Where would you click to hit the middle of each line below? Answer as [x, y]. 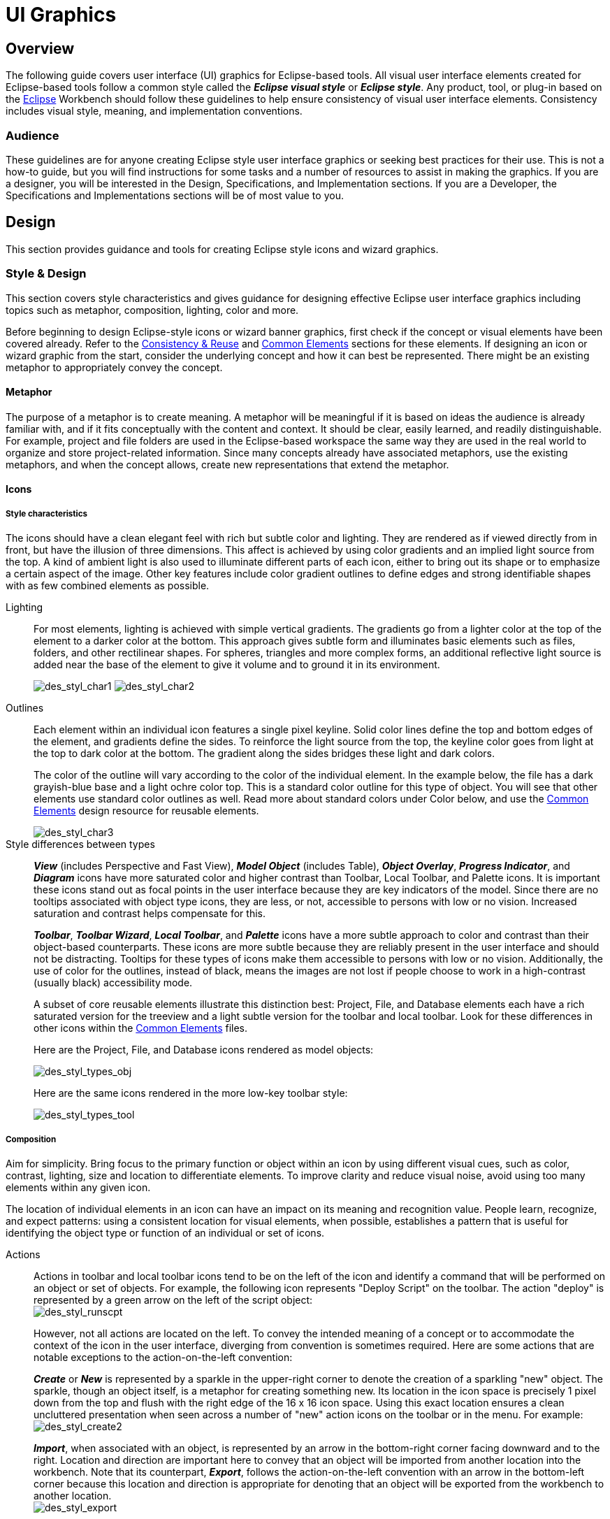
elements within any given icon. [78, 1187]
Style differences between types [80, 844]
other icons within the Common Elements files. [141, 1028]
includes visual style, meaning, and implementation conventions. [154, 111]
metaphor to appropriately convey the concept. [114, 367]
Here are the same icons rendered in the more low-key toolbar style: [191, 1093]
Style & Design [46, 274]
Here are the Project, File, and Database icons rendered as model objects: [204, 1050]
